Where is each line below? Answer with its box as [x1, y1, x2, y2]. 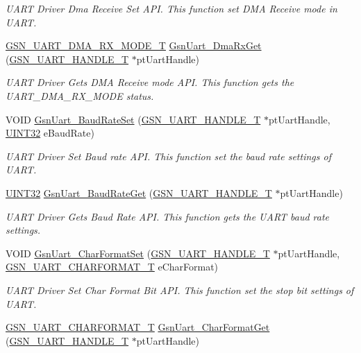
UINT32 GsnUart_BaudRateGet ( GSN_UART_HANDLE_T [6, 185, 272, 200]
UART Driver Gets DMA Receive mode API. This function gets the [6, 75, 294, 89]
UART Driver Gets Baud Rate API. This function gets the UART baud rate [6, 209, 330, 223]
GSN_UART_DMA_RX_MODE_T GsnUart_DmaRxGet [6, 38, 262, 53]
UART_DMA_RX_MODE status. [6, 88, 154, 103]
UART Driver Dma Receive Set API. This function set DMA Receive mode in [6, 1, 337, 15]
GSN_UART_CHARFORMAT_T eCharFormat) [6, 259, 219, 274]
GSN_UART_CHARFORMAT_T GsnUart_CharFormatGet [6, 320, 270, 334]
